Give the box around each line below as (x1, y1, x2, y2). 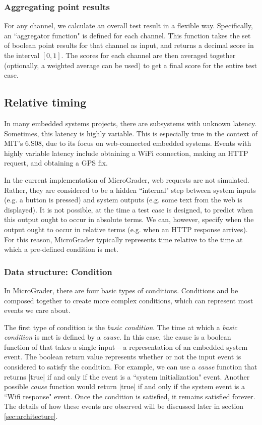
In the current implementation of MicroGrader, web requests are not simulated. (4, 174, 249, 185)
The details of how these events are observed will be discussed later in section (4, 401, 244, 411)
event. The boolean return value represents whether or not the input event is (4, 351, 241, 362)
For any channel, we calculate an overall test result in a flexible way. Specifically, (4, 20, 253, 31)
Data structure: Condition (4, 265, 112, 278)
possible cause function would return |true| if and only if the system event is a (4, 381, 245, 392)
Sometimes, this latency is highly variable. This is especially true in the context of (4, 128, 257, 138)
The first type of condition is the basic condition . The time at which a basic (4, 322, 237, 332)
